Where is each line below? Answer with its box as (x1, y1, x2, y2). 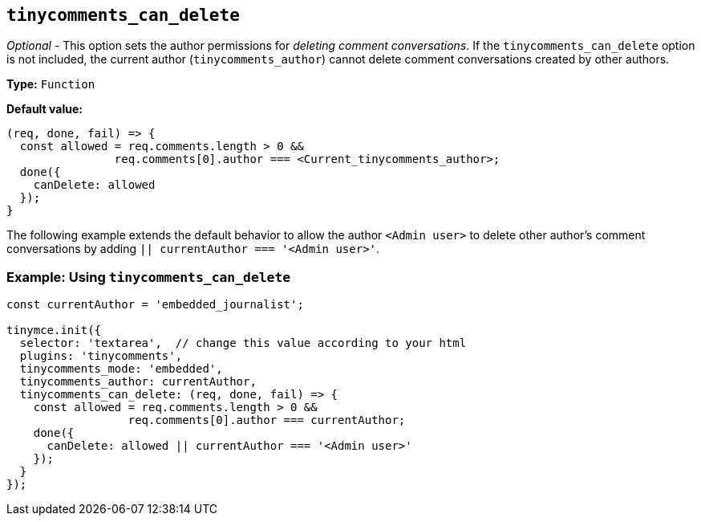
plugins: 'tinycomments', (19, 349, 183, 363)
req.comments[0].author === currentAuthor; (128, 414, 406, 427)
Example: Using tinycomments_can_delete (6, 268, 291, 285)
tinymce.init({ (6, 324, 102, 337)
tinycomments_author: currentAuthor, (19, 375, 257, 389)
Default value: (6, 102, 83, 116)
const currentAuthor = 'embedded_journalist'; (6, 298, 304, 312)
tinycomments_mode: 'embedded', (19, 362, 223, 376)
